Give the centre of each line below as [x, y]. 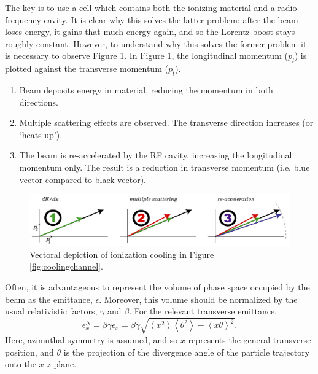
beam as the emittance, [49, 299]
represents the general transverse [250, 340]
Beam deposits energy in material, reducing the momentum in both [146, 89]
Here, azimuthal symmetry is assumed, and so [91, 340]
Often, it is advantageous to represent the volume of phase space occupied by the [157, 286]
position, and [29, 352]
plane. [65, 364]
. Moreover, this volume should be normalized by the [198, 299]
